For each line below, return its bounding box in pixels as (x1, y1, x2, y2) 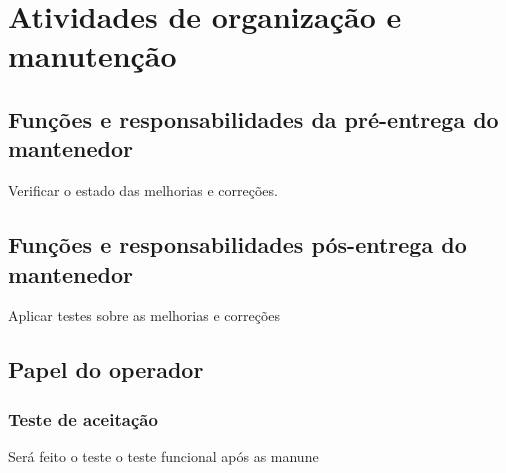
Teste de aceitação (8, 406, 158, 431)
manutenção (8, 35, 177, 76)
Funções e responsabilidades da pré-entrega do (8, 103, 499, 134)
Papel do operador (8, 354, 204, 385)
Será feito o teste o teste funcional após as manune (8, 445, 319, 466)
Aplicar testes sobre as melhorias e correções (8, 305, 281, 326)
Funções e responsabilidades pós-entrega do (8, 229, 467, 260)
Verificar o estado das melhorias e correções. (8, 180, 278, 201)
